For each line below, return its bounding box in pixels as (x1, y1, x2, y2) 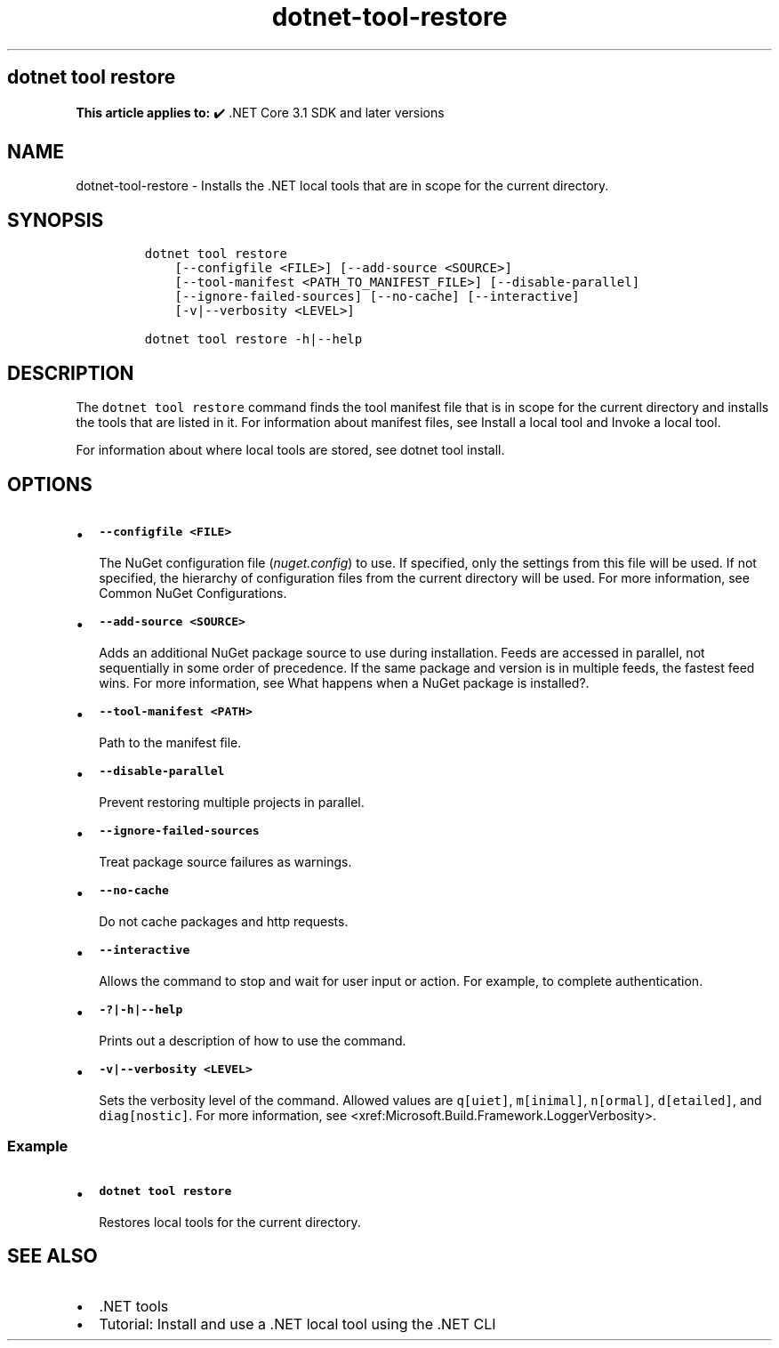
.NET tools (99, 1296, 169, 1315)
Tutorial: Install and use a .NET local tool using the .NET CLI (99, 1314, 496, 1333)
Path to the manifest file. (99, 734, 242, 750)
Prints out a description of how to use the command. (99, 1032, 406, 1048)
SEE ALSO (7, 1245, 98, 1268)
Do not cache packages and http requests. (99, 913, 349, 929)
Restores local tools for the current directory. (99, 1214, 361, 1230)
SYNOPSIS (7, 208, 104, 231)
